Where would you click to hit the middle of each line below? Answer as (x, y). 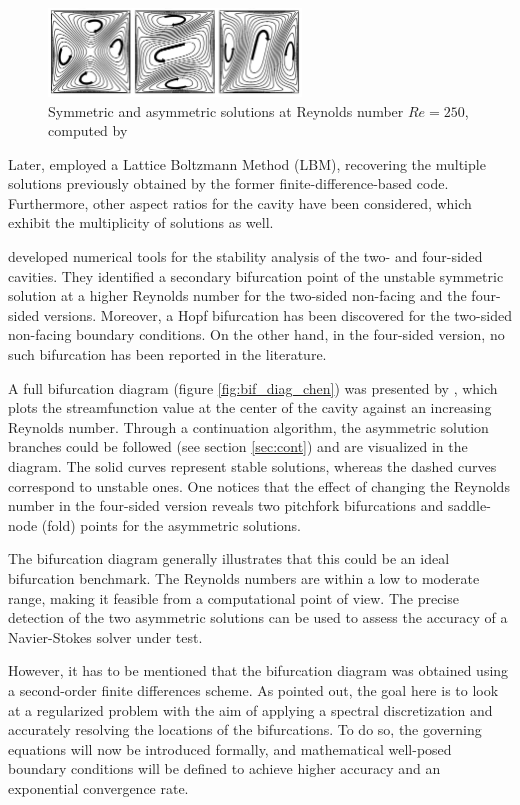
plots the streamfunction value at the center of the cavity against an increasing (250, 407)
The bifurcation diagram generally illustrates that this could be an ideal (229, 558)
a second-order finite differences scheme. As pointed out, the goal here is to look (253, 689)
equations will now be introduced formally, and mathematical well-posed (230, 748)
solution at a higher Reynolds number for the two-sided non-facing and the (237, 295)
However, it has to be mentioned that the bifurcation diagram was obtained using (258, 670)
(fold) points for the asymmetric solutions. (171, 524)
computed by (88, 130)
